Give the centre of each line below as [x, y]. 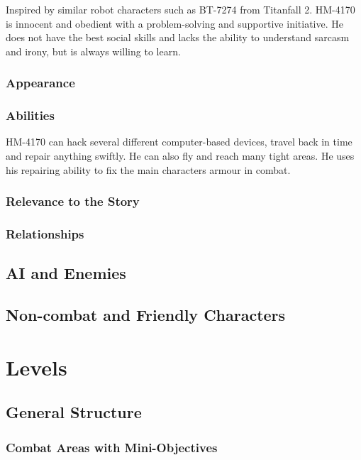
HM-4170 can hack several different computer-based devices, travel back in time [179, 142]
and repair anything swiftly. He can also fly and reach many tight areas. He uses [180, 156]
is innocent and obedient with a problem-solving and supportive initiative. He [174, 23]
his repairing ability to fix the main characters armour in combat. [148, 169]
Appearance [40, 83]
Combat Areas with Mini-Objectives [112, 447]
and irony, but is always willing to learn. [93, 51]
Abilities [30, 115]
